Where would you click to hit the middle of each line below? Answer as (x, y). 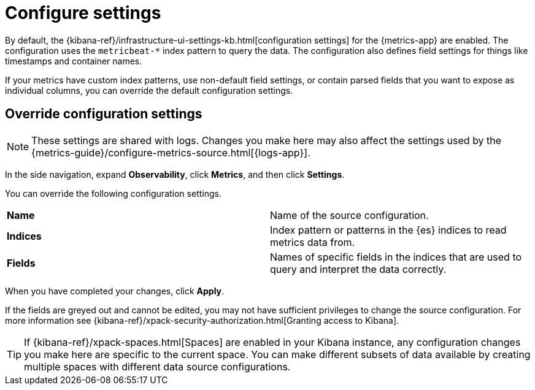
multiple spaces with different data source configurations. (157, 366)
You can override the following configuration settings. (113, 193)
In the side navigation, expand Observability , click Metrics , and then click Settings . (175, 174)
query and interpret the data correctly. (358, 269)
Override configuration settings (104, 114)
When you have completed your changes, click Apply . (115, 291)
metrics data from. (313, 242)
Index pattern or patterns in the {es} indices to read (388, 230)
